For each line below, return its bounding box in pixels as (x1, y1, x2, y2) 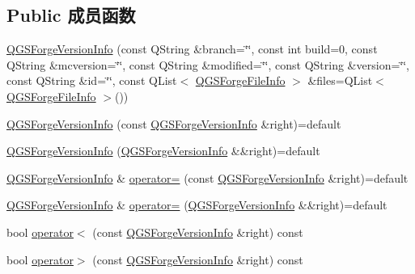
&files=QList (307, 72, 373, 89)
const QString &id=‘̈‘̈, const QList (6, 72, 177, 89)
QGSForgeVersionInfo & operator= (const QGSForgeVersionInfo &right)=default (6, 169, 409, 186)
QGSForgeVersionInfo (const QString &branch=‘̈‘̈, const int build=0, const (6, 40, 378, 57)
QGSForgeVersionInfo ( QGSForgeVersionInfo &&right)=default (6, 142, 320, 159)
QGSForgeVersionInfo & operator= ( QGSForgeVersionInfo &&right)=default (6, 196, 387, 213)
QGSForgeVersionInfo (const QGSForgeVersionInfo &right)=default (6, 115, 341, 132)
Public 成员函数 (6, 2, 136, 27)
